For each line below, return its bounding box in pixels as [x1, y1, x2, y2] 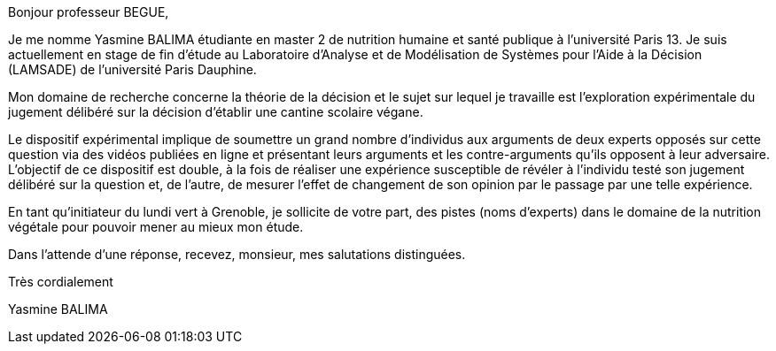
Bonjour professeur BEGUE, [8, 4, 169, 19]
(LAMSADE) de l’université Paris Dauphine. [8, 62, 257, 77]
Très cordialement [8, 274, 113, 289]
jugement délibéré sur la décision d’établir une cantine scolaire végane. [8, 104, 423, 119]
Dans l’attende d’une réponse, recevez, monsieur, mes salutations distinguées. [8, 247, 466, 262]
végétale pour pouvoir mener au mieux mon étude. [8, 219, 304, 234]
